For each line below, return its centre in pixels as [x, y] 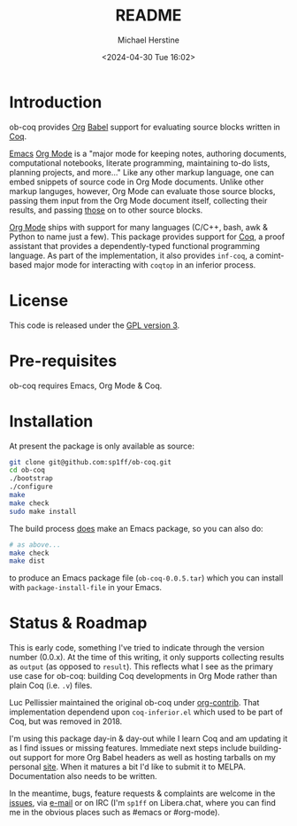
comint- [270, 255]
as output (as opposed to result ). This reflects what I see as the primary [141, 666]
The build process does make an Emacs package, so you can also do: [136, 528]
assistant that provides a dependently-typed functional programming [135, 245]
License [39, 300]
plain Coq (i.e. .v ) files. [51, 686]
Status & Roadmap [78, 623]
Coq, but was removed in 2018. [66, 721]
